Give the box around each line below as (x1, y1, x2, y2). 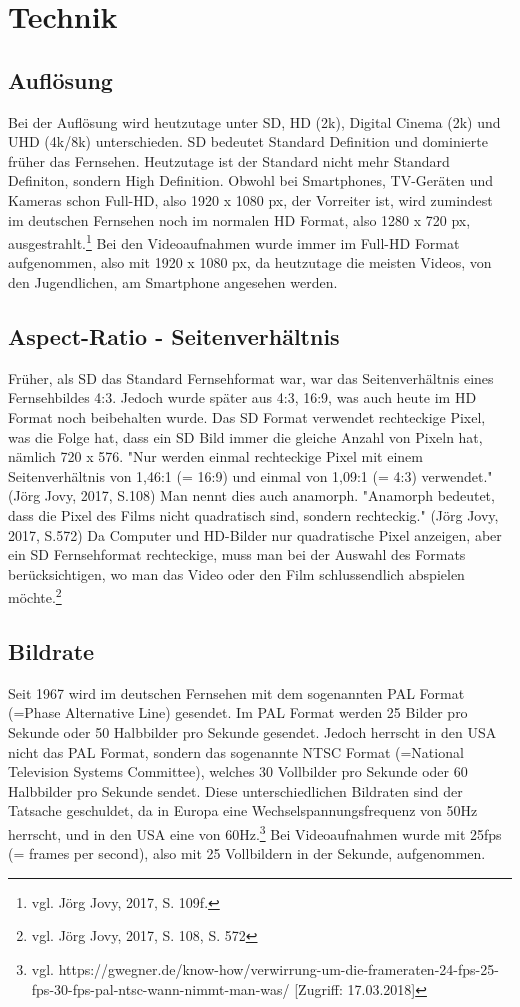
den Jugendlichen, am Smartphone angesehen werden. (8, 271, 338, 292)
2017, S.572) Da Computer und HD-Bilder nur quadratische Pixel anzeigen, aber (8, 524, 502, 545)
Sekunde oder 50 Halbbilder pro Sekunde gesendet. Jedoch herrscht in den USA (8, 721, 497, 742)
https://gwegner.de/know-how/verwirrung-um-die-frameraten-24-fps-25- (58, 958, 499, 979)
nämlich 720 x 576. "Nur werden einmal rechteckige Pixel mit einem (8, 446, 424, 467)
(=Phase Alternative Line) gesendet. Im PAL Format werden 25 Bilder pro (8, 702, 468, 723)
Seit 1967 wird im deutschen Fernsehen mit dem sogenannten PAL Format (8, 682, 465, 703)
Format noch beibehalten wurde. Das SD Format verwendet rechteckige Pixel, (8, 406, 486, 427)
